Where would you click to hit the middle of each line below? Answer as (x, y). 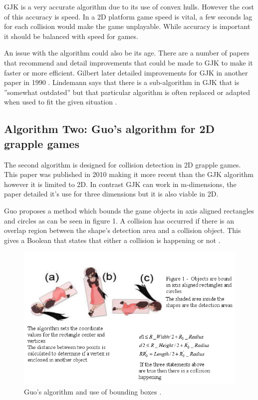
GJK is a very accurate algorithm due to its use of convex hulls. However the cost (129, 6)
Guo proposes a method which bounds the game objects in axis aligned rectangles (129, 210)
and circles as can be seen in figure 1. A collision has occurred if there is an (119, 220)
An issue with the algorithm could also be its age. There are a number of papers (127, 53)
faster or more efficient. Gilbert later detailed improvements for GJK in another (126, 72)
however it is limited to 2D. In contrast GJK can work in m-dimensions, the (120, 184)
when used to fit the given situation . (61, 102)
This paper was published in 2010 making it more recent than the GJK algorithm (129, 174)
